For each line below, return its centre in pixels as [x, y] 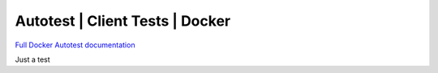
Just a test [32, 59]
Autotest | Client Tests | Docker [123, 21]
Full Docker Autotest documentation [75, 45]
